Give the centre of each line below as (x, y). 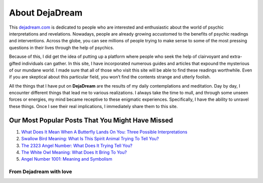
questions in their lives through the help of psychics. (62, 47)
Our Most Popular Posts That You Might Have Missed (91, 120)
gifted (15, 63)
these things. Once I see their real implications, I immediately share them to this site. (93, 106)
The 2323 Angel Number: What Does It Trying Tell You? (77, 146)
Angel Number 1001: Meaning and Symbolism (67, 159)
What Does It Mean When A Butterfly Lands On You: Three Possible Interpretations (104, 132)
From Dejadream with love (41, 172)
